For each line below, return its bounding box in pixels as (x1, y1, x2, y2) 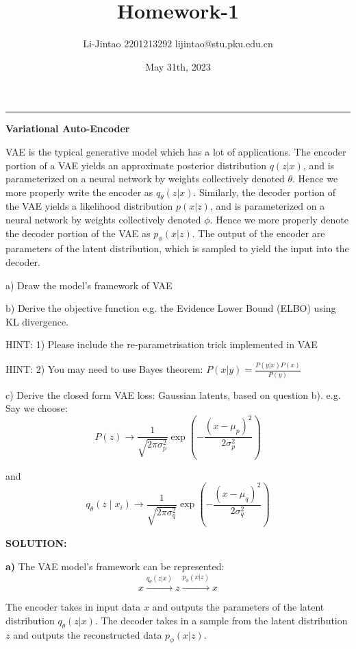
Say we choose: (5, 401, 68, 415)
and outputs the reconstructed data (13, 627, 162, 641)
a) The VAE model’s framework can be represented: (5, 559, 225, 573)
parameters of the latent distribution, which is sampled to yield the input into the (5, 241, 349, 256)
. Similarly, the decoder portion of (193, 184, 335, 199)
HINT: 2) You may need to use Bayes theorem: (5, 362, 203, 376)
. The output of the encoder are (192, 225, 325, 240)
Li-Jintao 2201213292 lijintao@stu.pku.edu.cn (83, 36, 273, 51)
